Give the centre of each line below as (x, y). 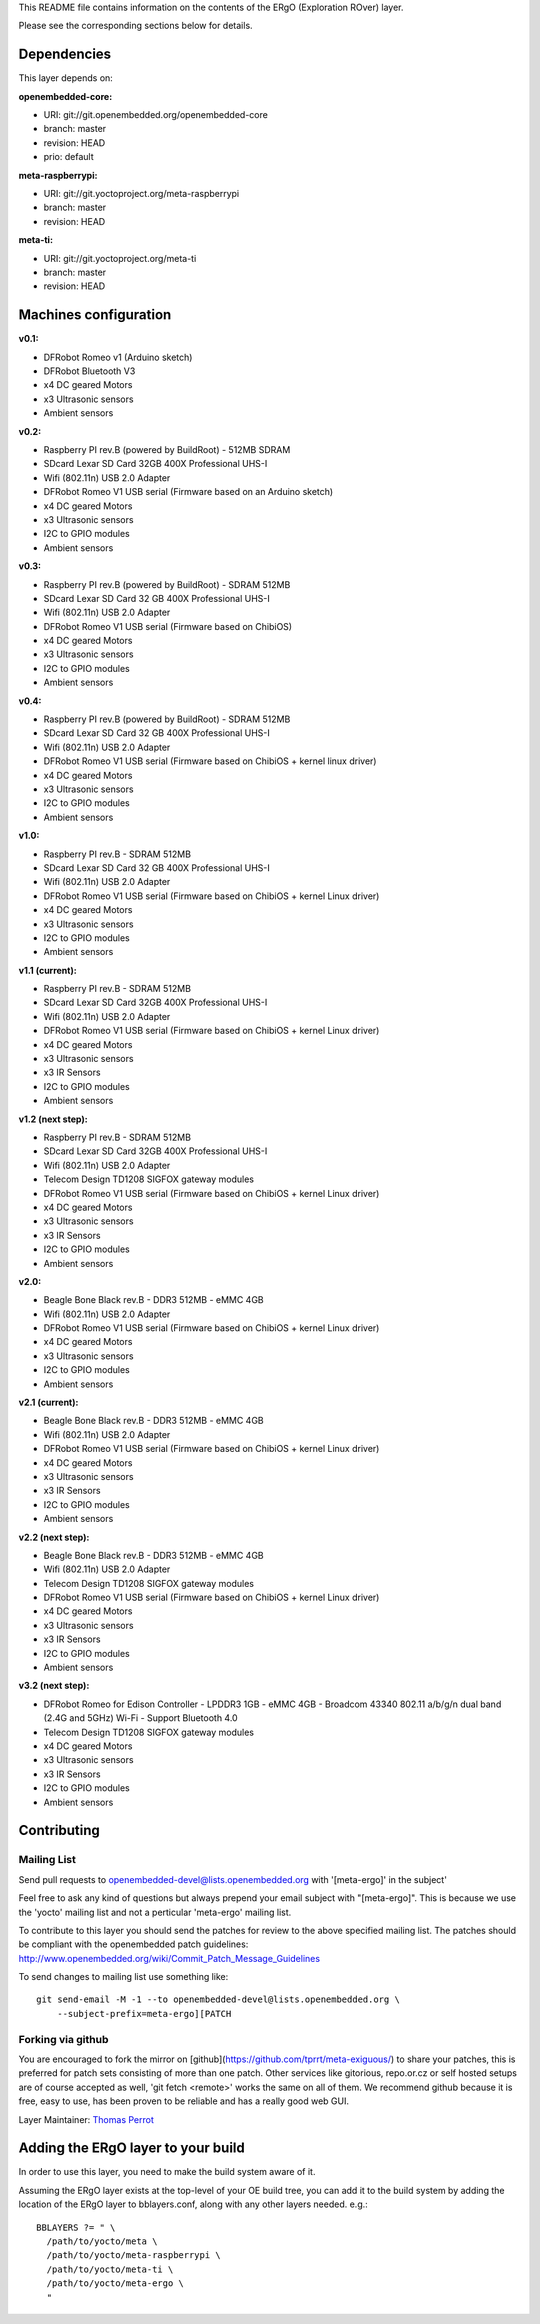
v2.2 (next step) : (54, 1537)
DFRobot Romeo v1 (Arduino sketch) (118, 357)
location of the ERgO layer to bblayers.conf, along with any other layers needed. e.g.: (193, 2204)
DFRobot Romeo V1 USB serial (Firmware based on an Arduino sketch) (188, 492)
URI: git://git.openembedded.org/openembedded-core (156, 115)
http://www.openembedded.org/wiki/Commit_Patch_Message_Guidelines (169, 1958)
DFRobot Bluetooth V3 (89, 371)
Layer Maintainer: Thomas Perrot (86, 2119)
